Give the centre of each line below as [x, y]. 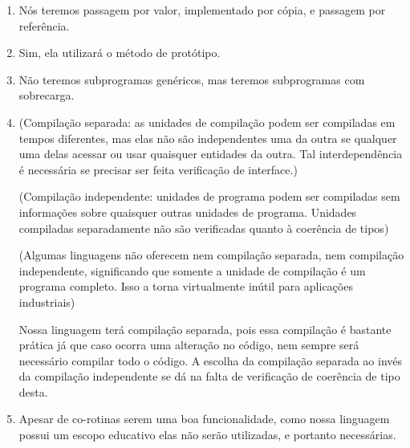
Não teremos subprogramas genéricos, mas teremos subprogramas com [192, 79]
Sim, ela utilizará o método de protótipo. [120, 53]
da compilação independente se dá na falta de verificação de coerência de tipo [209, 376]
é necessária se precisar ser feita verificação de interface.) [158, 169]
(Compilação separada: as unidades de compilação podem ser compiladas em [207, 122]
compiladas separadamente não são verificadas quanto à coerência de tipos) [204, 228]
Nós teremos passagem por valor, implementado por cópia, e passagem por [202, 10]
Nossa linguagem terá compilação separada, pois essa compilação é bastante [205, 329]
